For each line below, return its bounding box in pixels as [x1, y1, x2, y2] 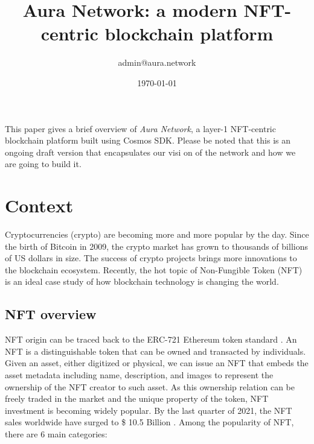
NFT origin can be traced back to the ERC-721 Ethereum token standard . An [5, 333, 297, 346]
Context [5, 193, 74, 218]
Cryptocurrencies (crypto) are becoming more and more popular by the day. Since [5, 228, 309, 240]
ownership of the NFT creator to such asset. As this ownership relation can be [5, 380, 295, 393]
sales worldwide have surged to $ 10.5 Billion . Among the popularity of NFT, [5, 416, 294, 428]
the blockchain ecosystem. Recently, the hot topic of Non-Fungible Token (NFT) [5, 263, 303, 276]
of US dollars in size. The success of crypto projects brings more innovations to [5, 252, 297, 264]
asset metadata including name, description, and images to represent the [5, 368, 274, 381]
